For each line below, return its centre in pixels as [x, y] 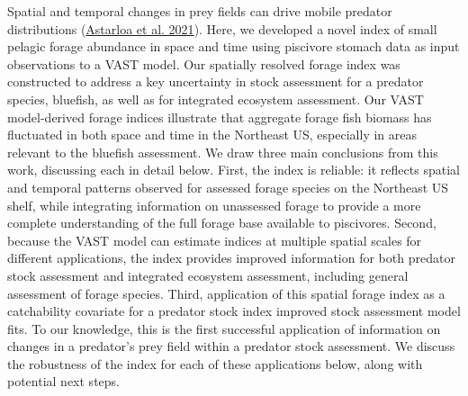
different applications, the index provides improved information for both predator [231, 258]
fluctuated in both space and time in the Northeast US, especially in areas [212, 135]
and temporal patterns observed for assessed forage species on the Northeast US [228, 187]
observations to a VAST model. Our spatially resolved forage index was [204, 63]
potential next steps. [63, 381]
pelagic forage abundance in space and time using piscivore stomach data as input [234, 46]
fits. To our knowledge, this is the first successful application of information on [224, 328]
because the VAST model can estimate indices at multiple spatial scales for [215, 240]
